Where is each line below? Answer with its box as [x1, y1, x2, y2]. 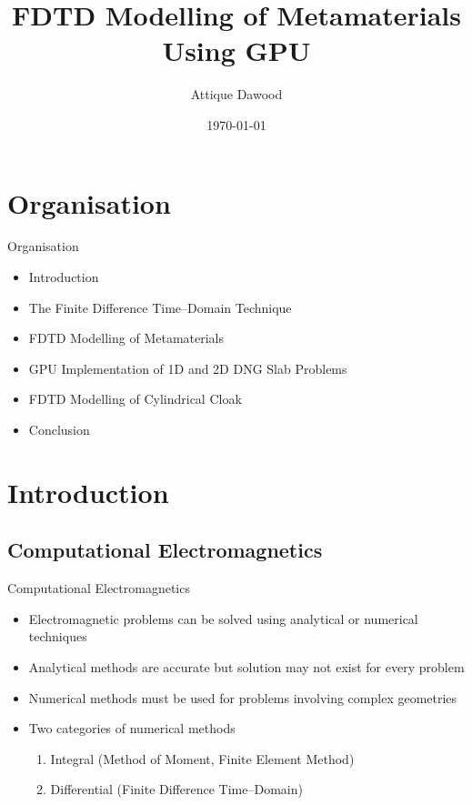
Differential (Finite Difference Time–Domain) [50, 780, 303, 799]
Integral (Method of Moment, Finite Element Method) [50, 749, 355, 768]
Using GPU [162, 32, 311, 69]
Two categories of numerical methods [28, 719, 236, 738]
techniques [28, 627, 87, 646]
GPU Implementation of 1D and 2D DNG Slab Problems [28, 358, 347, 377]
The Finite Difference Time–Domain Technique [28, 297, 292, 317]
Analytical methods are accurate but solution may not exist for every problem [28, 657, 465, 676]
